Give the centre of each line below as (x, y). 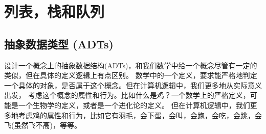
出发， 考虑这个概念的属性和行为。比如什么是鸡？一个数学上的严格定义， (127, 95)
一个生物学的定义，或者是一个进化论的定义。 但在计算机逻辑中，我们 (134, 105)
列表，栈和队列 (54, 11)
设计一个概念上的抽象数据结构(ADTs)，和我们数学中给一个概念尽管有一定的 (131, 65)
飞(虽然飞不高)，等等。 (43, 125)
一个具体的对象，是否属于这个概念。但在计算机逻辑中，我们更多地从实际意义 (133, 85)
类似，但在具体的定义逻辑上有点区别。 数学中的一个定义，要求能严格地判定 (131, 75)
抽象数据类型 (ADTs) (59, 44)
